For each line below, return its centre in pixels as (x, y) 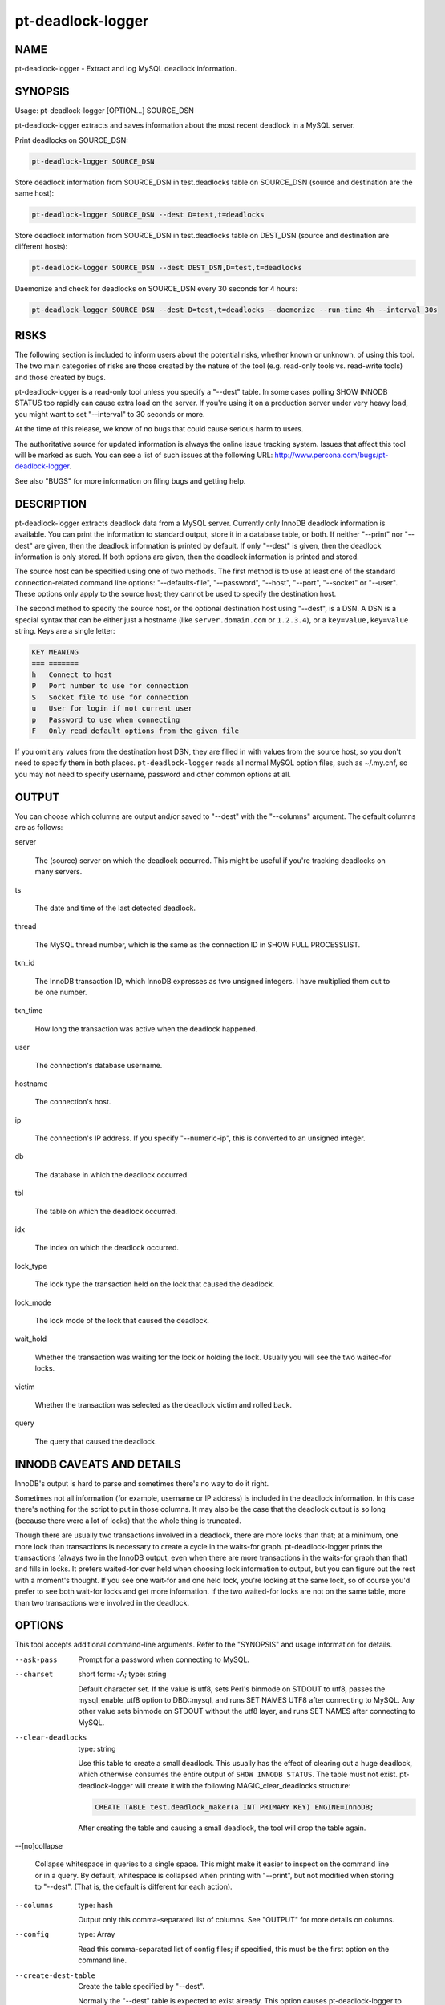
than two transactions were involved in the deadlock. (102, 1602)
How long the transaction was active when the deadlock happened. (146, 1029)
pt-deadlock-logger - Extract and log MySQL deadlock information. (126, 69)
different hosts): (41, 247)
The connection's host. (73, 1102)
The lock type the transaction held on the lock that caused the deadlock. (155, 1284)
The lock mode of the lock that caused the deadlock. (122, 1320)
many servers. (59, 872)
